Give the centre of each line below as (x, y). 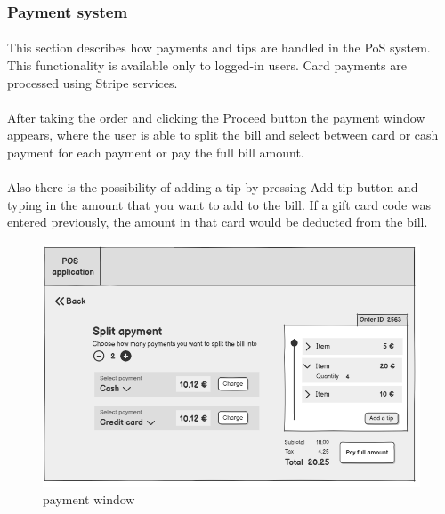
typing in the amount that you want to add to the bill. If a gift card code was (219, 204)
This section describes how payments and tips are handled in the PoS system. (219, 48)
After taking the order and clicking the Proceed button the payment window (216, 117)
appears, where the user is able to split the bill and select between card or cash (223, 135)
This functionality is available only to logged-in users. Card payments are (207, 65)
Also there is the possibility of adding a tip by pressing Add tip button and (213, 187)
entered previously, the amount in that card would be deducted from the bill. (218, 222)
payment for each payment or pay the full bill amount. (156, 152)
